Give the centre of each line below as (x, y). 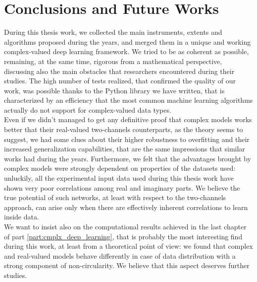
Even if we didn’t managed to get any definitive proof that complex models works (128, 119)
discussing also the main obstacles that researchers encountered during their (119, 71)
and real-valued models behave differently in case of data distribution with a (120, 255)
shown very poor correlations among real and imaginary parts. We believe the (122, 187)
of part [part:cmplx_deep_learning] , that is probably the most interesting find (123, 236)
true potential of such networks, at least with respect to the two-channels (115, 197)
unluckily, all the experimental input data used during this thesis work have (119, 178)
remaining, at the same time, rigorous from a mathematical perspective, (113, 61)
